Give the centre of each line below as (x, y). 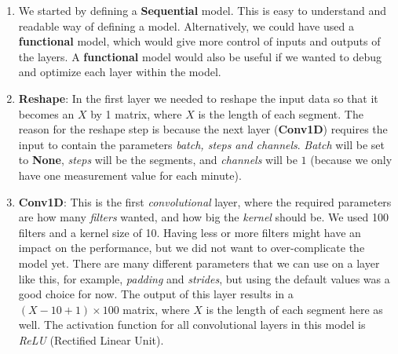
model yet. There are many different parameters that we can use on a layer (199, 263)
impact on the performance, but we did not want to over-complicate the (192, 248)
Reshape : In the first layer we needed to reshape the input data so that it (198, 98)
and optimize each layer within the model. (120, 72)
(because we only (351, 160)
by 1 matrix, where (136, 113)
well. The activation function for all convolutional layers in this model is (192, 325)
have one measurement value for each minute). (130, 175)
